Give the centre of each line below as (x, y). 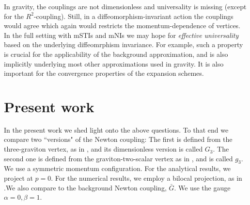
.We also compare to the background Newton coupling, (85, 187)
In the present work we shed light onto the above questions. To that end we (116, 129)
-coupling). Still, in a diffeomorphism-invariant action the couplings (133, 16)
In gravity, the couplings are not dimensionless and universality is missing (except (125, 6)
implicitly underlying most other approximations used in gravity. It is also (114, 63)
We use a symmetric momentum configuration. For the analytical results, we (117, 168)
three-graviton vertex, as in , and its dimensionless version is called (103, 149)
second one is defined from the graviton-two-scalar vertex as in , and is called (118, 158)
